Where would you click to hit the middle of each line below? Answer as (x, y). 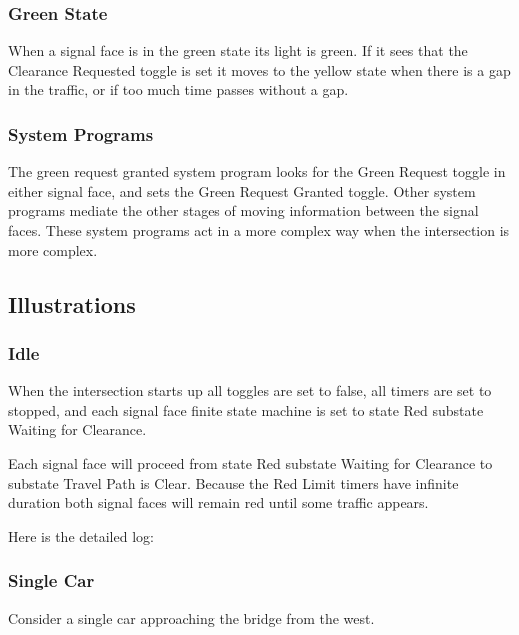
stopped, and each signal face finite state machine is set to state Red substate (246, 409)
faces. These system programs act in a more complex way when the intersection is (259, 230)
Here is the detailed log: (81, 535)
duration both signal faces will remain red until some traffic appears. (218, 502)
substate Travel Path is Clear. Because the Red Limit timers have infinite (233, 482)
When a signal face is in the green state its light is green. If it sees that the (238, 50)
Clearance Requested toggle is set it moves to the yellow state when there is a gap (259, 69)
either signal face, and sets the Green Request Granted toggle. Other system (242, 190)
